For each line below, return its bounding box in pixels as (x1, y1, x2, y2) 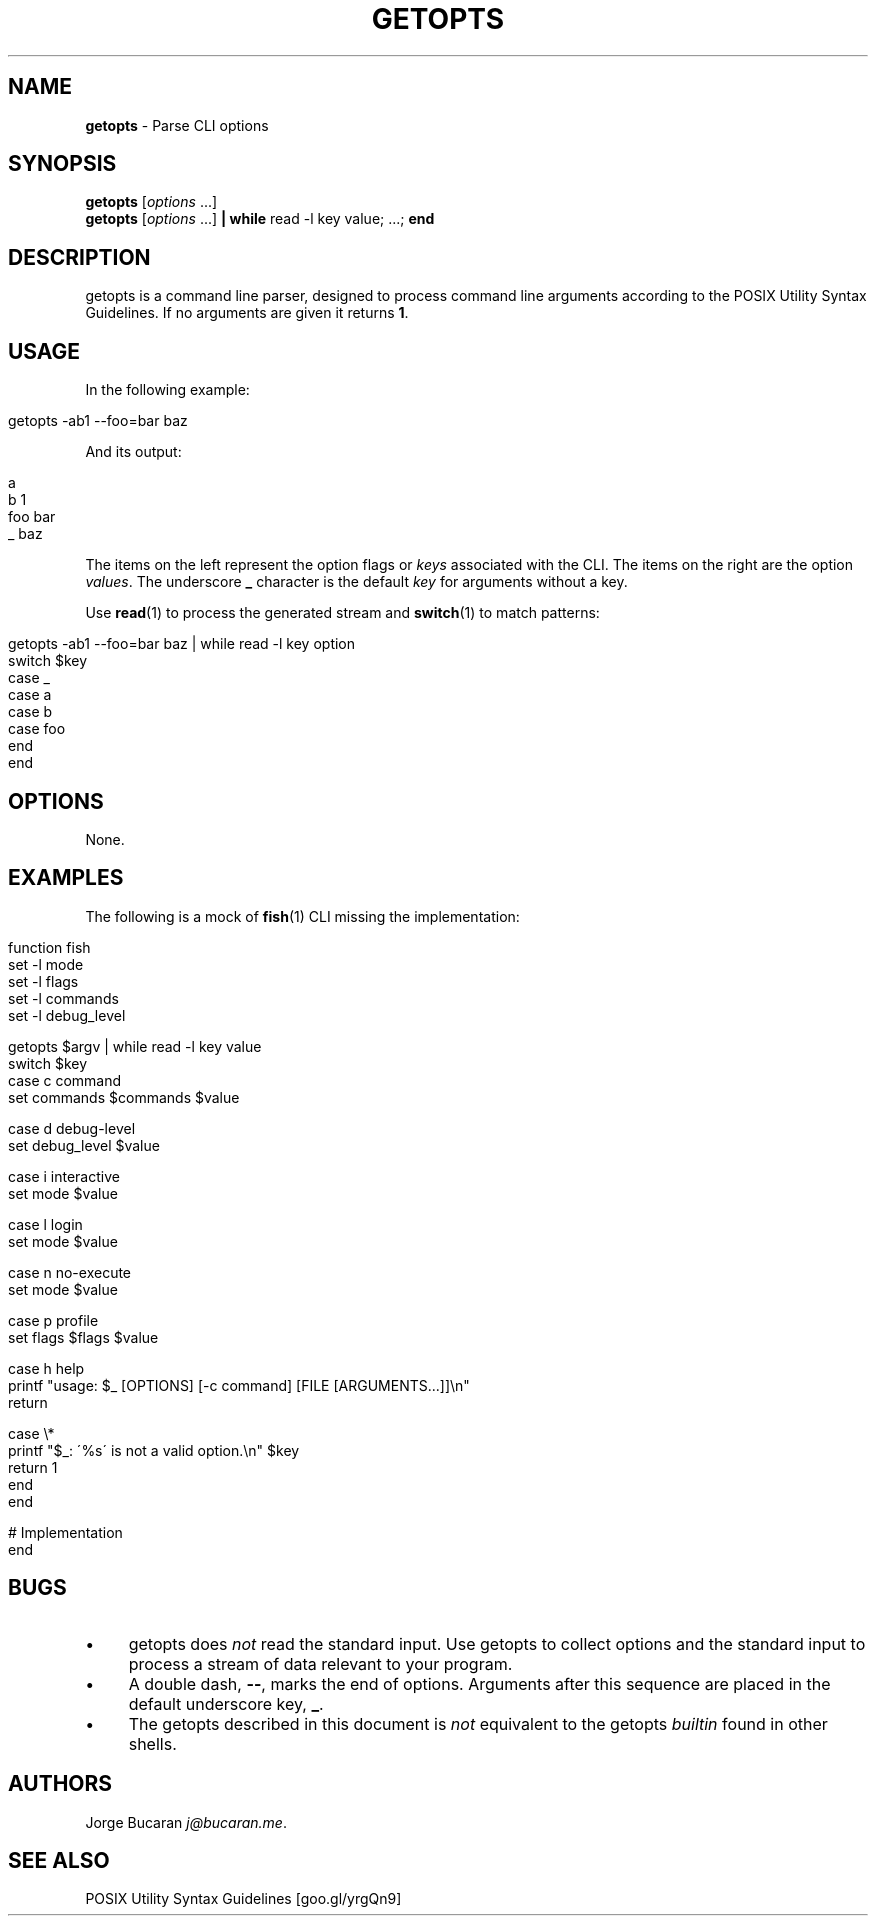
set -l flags (8, 972, 79, 990)
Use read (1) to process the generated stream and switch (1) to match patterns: (85, 604, 600, 622)
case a (8, 686, 52, 704)
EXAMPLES (8, 865, 124, 891)
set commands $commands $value (8, 1088, 240, 1106)
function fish (8, 938, 91, 956)
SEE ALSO (8, 1847, 110, 1873)
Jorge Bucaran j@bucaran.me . (85, 1813, 287, 1831)
